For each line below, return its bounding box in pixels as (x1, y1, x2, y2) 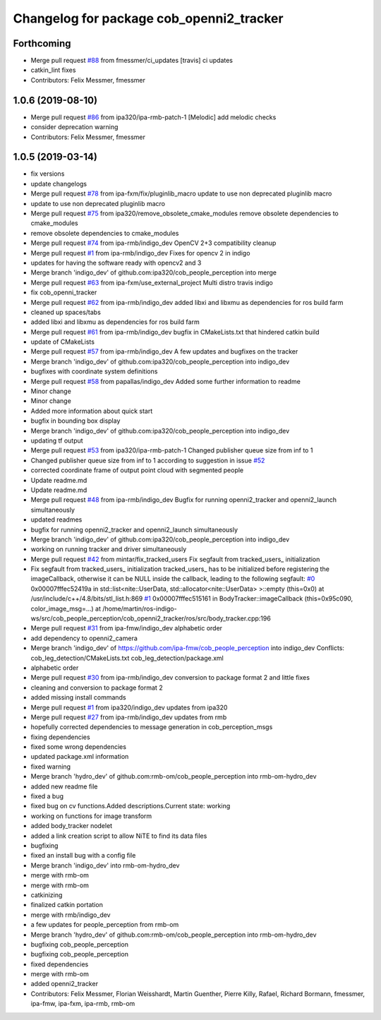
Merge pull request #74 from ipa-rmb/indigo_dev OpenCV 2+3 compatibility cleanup (30, 239, 277, 247)
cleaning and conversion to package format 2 (30, 683, 163, 692)
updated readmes (30, 515, 83, 524)
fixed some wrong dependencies (30, 743, 127, 751)
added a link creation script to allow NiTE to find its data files (30, 832, 207, 840)
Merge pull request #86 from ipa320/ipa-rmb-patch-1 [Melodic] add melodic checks (30, 113, 277, 121)
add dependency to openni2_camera (30, 634, 138, 642)
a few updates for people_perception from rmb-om (30, 920, 179, 929)
